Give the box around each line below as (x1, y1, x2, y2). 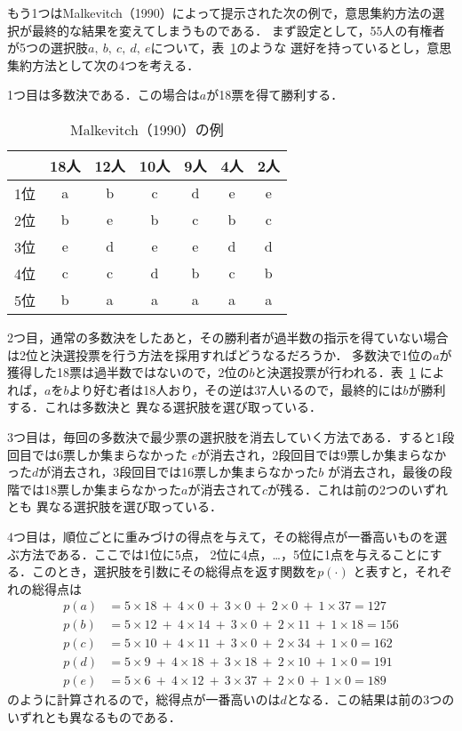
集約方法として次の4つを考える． (7, 55, 200, 74)
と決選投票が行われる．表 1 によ (254, 363, 445, 382)
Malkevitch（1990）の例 (69, 118, 224, 140)
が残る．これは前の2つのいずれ (267, 479, 449, 498)
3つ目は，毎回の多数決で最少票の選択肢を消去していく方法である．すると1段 (7, 427, 455, 446)
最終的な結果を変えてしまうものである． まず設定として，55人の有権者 (31, 20, 445, 39)
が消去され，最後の (327, 462, 440, 481)
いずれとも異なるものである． (7, 708, 181, 727)
